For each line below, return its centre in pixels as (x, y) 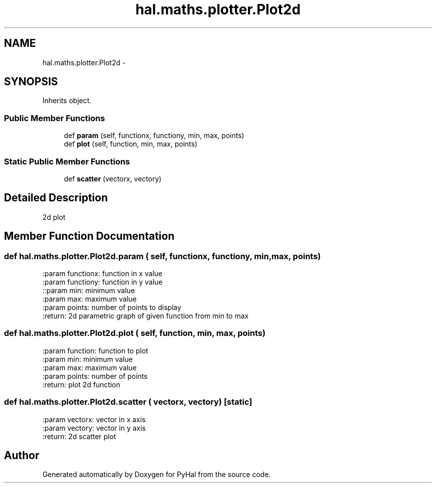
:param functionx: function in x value (103, 273)
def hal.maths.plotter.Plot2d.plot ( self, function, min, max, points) (135, 333)
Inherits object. (67, 101)
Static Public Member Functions (67, 161)
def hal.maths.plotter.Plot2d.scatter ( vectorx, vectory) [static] (128, 402)
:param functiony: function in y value (103, 282)
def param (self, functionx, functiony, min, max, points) (154, 136)
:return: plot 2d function (81, 384)
